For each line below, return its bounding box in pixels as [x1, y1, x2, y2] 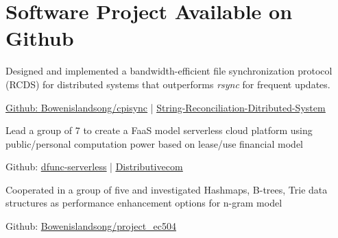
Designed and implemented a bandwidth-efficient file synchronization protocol [5, 64, 333, 78]
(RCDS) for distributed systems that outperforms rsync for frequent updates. [5, 77, 330, 91]
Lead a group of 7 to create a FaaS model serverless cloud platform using [5, 123, 313, 137]
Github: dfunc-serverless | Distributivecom [5, 159, 183, 174]
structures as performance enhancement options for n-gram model [5, 196, 282, 210]
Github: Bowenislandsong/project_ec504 [5, 219, 177, 233]
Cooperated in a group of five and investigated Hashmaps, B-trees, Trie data [5, 182, 328, 196]
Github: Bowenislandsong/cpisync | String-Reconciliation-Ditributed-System [5, 100, 326, 114]
